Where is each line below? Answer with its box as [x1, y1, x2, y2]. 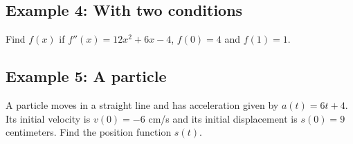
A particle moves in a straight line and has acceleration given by [6, 98, 279, 112]
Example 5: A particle [6, 65, 167, 87]
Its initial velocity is [6, 111, 91, 125]
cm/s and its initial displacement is [148, 111, 298, 125]
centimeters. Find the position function [6, 125, 172, 139]
